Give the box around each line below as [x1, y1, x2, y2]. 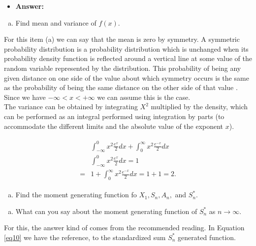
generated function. [178, 232, 236, 242]
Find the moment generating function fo [15, 189, 137, 200]
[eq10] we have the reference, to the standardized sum [4, 232, 166, 242]
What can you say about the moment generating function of [15, 206, 197, 216]
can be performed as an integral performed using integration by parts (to [4, 111, 224, 121]
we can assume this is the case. [97, 92, 191, 102]
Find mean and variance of [15, 17, 96, 28]
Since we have [4, 92, 46, 102]
